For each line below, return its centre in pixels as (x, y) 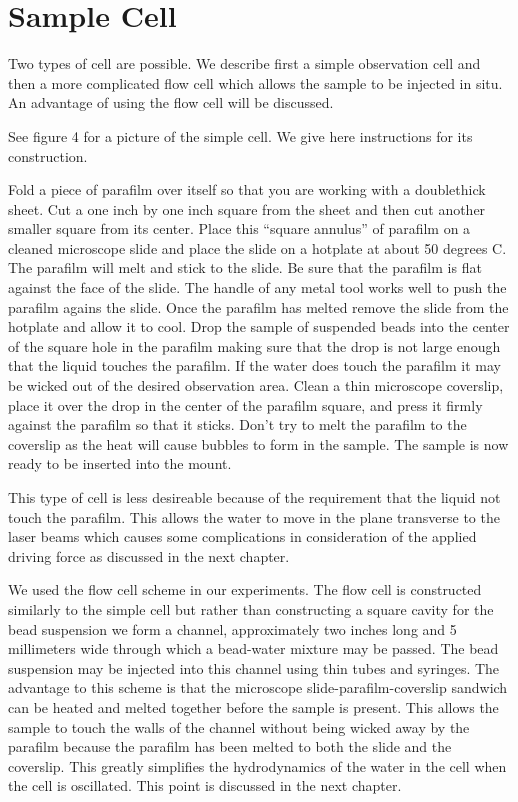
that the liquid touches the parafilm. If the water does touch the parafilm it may (254, 365)
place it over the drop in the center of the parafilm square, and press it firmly (245, 404)
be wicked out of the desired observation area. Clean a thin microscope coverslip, (256, 385)
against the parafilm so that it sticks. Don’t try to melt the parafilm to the (237, 424)
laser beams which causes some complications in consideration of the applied (242, 536)
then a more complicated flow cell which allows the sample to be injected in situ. (255, 82)
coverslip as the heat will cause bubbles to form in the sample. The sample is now (258, 443)
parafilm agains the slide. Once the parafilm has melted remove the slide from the (258, 306)
